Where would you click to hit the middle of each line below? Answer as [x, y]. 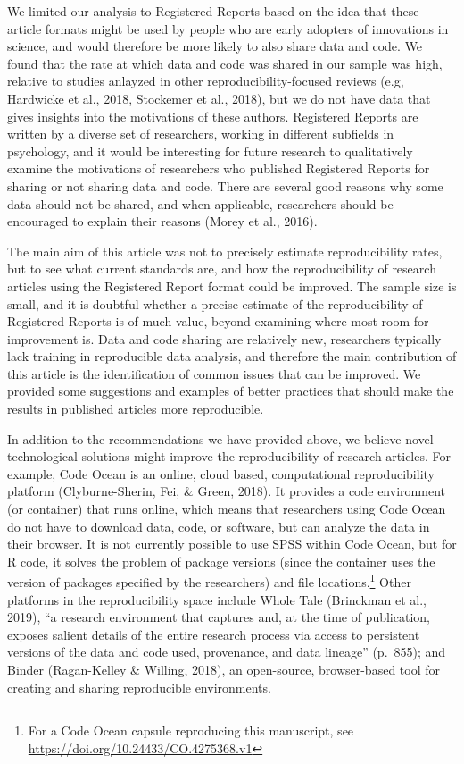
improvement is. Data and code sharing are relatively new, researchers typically [224, 338]
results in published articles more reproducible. [136, 409]
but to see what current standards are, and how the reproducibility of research [222, 269]
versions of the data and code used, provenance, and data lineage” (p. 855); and [227, 652]
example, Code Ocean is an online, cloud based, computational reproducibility [221, 473]
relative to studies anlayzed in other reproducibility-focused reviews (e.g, [206, 81]
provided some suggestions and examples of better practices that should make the [231, 391]
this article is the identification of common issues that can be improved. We [214, 373]
